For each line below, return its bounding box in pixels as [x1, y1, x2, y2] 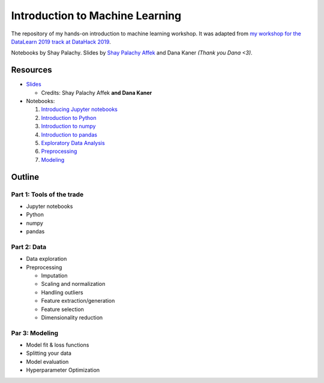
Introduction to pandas [41, 131, 97, 138]
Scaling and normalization [41, 281, 106, 288]
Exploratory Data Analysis [41, 139, 105, 146]
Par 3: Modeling [11, 328, 59, 337]
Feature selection [41, 306, 84, 313]
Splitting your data [26, 349, 72, 357]
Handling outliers [41, 288, 83, 296]
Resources [11, 65, 52, 75]
